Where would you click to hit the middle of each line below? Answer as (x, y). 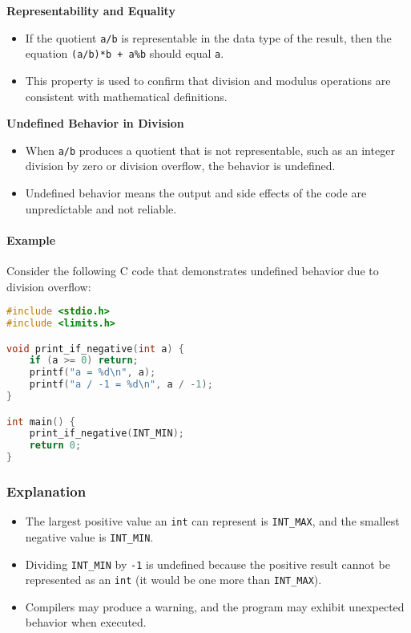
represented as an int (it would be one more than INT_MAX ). (173, 580)
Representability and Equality (91, 10)
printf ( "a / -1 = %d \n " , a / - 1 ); (121, 385)
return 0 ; (55, 446)
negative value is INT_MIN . (89, 536)
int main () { (41, 422)
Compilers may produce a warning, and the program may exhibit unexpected (215, 606)
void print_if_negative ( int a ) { (95, 349)
